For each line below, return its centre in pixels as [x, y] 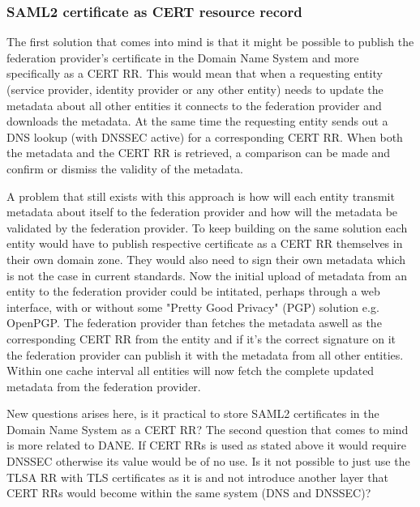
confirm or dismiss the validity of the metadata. [125, 168]
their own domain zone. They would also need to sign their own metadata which [206, 259]
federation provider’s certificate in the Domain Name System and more [183, 57]
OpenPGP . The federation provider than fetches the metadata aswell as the [194, 323]
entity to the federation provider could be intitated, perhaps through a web [193, 291]
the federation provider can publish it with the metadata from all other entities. [205, 354]
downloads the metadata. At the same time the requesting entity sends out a [197, 121]
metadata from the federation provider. [104, 386]
